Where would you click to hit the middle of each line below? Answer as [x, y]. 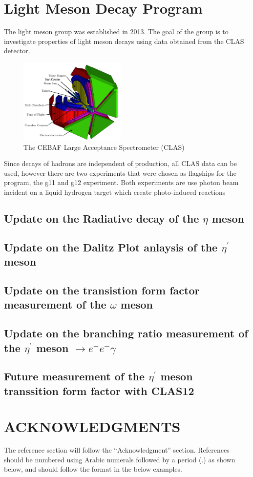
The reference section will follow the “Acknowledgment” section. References [117, 450]
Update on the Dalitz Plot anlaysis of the [111, 247]
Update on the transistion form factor [102, 290]
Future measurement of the [74, 376]
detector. [17, 51]
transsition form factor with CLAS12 [99, 390]
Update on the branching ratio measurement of [126, 333]
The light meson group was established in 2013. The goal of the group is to [116, 31]
